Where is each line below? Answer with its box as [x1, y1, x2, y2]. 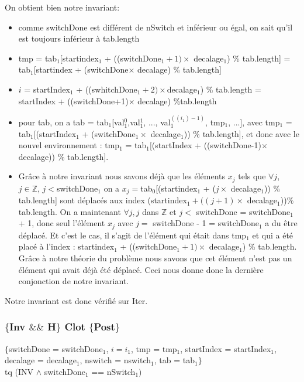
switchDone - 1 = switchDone [153, 217, 259, 229]
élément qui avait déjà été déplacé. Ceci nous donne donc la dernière [18, 263, 264, 275]
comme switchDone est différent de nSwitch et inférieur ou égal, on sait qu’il [18, 21, 293, 33]
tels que [238, 170, 266, 182]
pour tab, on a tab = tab [18, 115, 109, 128]
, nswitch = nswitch [80, 354, 151, 366]
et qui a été [252, 228, 293, 241]
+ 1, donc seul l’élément [18, 217, 105, 229]
